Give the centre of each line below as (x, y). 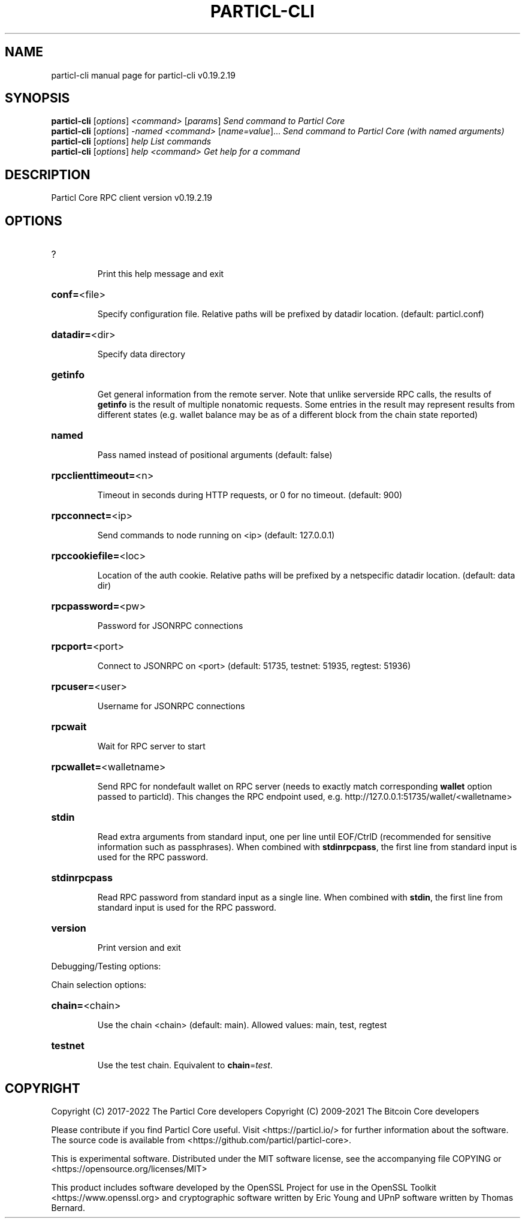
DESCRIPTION (48, 174)
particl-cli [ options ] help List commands (131, 141)
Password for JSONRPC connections (170, 626)
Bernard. (68, 1207)
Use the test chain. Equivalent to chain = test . (185, 1065)
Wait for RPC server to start (151, 746)
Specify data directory (141, 354)
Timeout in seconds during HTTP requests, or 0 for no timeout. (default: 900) (250, 495)
